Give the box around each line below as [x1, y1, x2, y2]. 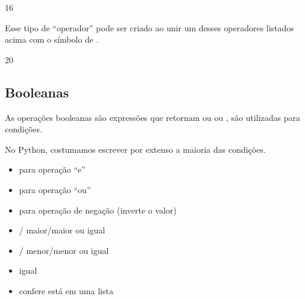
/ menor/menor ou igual [19, 244, 109, 256]
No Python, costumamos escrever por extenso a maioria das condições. [5, 143, 266, 155]
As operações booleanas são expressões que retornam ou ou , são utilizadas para [5, 111, 301, 123]
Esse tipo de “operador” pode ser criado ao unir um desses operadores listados [5, 21, 294, 34]
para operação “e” [19, 163, 86, 176]
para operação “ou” [19, 183, 91, 196]
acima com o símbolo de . [5, 33, 99, 46]
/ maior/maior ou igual [19, 224, 105, 236]
